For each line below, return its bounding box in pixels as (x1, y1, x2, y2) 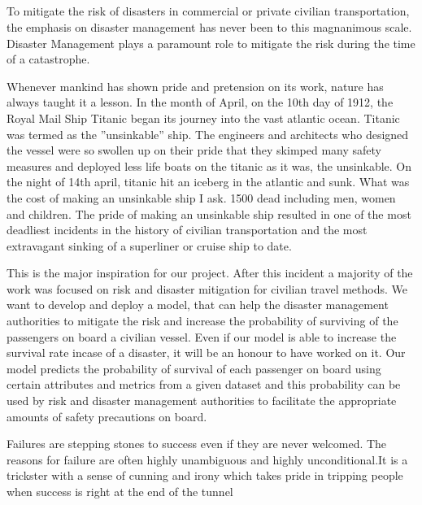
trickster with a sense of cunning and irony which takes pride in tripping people (7, 467, 403, 484)
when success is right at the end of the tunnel (7, 483, 233, 500)
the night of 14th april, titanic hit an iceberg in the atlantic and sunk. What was (7, 173, 410, 190)
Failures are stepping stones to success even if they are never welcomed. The (7, 435, 387, 452)
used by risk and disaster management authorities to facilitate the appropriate (7, 392, 397, 409)
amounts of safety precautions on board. (7, 407, 207, 424)
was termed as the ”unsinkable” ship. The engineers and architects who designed (7, 125, 409, 142)
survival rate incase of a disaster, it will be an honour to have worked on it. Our (7, 344, 406, 361)
